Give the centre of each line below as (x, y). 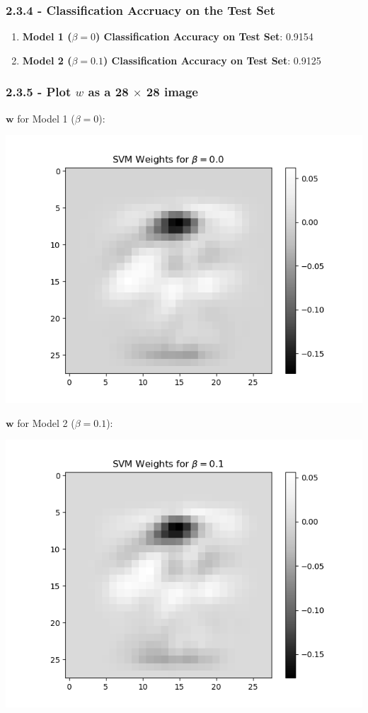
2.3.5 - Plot (39, 92)
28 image (172, 92)
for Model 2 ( (46, 422)
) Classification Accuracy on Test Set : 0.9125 (212, 60)
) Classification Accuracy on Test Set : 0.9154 (205, 36)
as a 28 (108, 92)
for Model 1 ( (46, 118)
